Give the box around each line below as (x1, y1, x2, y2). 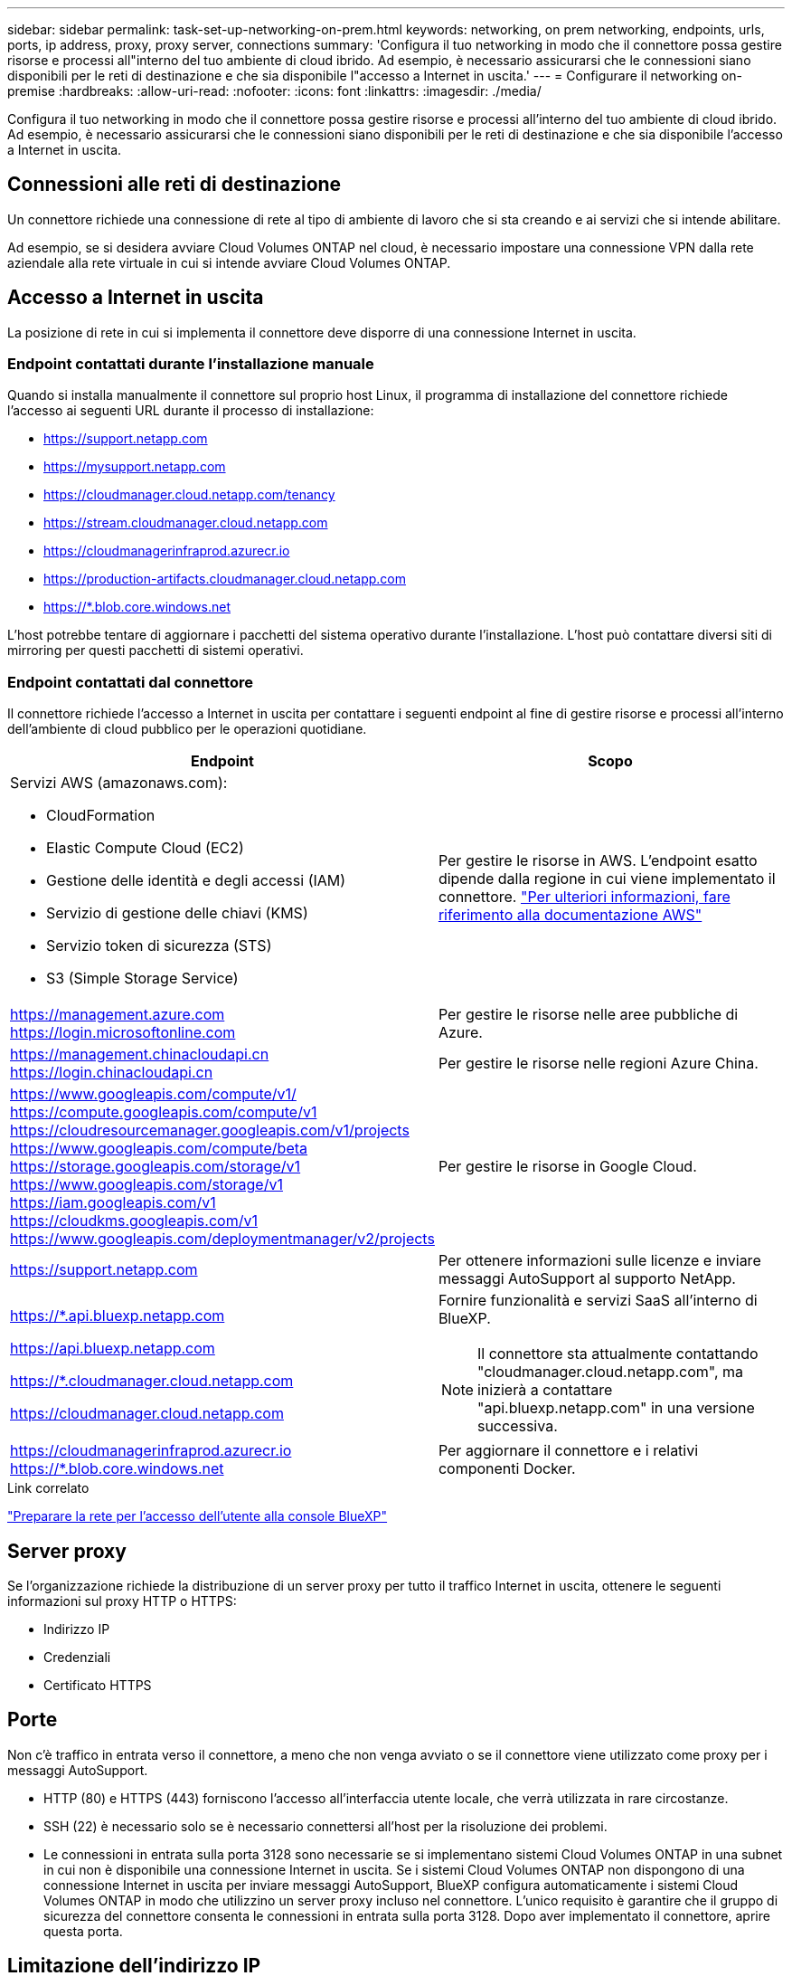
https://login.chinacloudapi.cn (10, 1063, 213, 1082)
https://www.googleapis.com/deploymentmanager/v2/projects (10, 1230, 435, 1249)
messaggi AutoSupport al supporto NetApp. (438, 1269, 736, 1288)
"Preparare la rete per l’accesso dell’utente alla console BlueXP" (7, 1508, 388, 1525)
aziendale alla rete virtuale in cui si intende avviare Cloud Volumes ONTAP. (7, 254, 451, 271)
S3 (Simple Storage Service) (46, 969, 239, 988)
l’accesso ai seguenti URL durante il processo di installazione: (7, 403, 374, 419)
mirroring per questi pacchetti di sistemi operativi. (7, 642, 304, 659)
